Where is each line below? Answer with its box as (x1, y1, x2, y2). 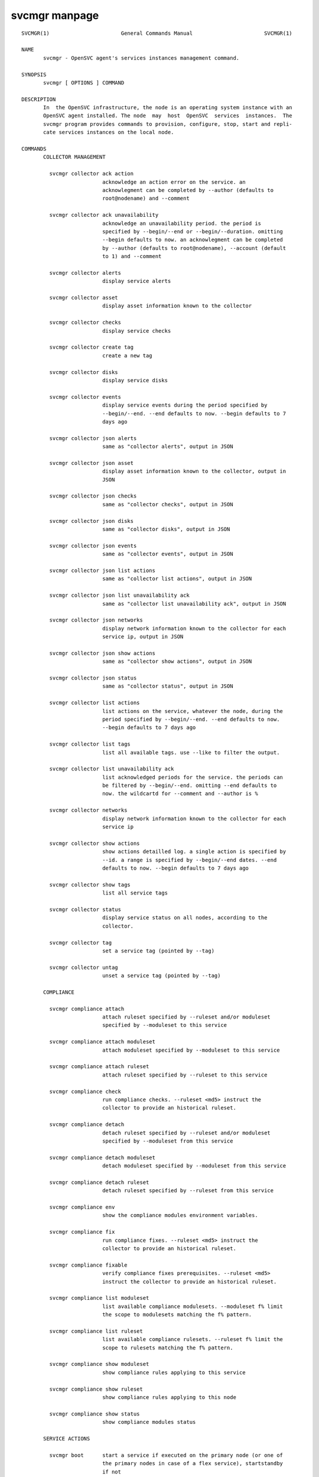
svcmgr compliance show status (49, 1410, 140, 1417)
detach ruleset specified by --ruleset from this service (102, 1188, 274, 1194)
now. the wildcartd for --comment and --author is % (102, 790, 258, 797)
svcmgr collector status (49, 906, 121, 913)
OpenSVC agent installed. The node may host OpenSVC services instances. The (43, 112, 292, 119)
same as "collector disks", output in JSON (102, 526, 230, 532)
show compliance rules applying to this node (102, 1394, 236, 1400)
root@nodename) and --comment (102, 195, 190, 202)
